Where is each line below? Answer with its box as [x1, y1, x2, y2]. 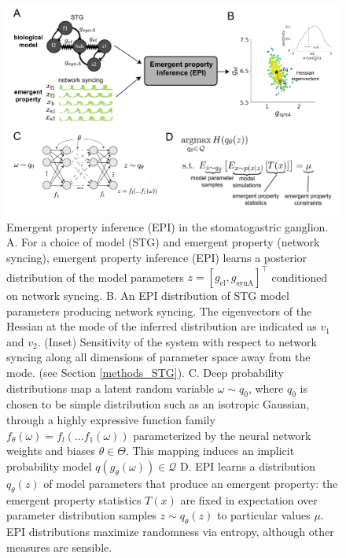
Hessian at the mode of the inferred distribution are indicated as [6, 318, 317, 334]
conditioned [271, 268, 328, 285]
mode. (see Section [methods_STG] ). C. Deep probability [6, 364, 284, 381]
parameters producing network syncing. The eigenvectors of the [6, 302, 312, 319]
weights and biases [6, 442, 95, 459]
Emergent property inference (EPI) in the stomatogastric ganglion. [6, 218, 329, 235]
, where [248, 379, 284, 396]
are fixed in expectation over [180, 491, 318, 508]
